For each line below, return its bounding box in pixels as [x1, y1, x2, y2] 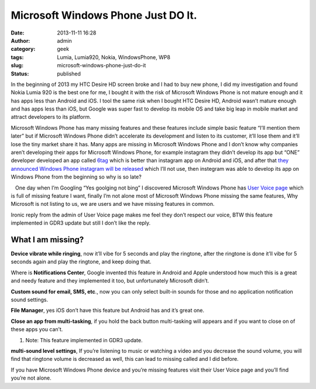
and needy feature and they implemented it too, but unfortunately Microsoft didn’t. [11, 277, 209, 284]
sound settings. [11, 296, 49, 303]
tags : [11, 53, 24, 61]
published [57, 70, 81, 77]
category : [11, 46, 36, 53]
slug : [11, 62, 23, 69]
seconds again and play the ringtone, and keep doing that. [11, 258, 152, 266]
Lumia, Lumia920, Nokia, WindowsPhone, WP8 [57, 53, 171, 61]
